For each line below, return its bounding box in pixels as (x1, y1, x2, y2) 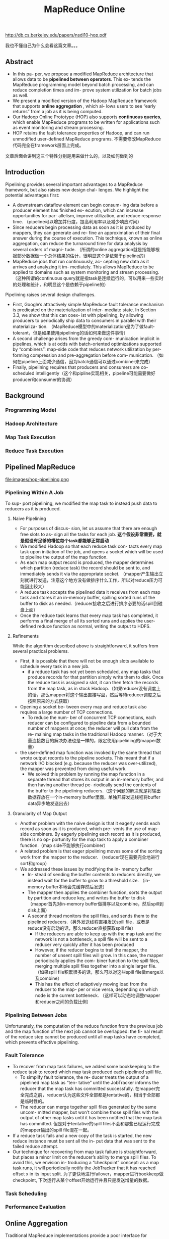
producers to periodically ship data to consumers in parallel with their (12, 317, 157, 323)
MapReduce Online (44, 4, 125, 15)
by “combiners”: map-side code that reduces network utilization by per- (12, 346, 162, 352)
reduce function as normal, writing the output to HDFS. (37, 623, 151, 629)
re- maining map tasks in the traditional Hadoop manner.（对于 (27, 731, 157, 737)
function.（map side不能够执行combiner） (20, 842, 108, 848)
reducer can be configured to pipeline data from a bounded (27, 720, 151, 726)
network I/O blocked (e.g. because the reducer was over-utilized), (20, 760, 157, 766)
